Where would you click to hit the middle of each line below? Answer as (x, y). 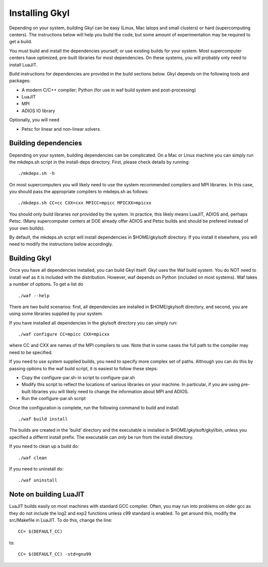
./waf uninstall (38, 480)
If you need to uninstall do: (36, 469)
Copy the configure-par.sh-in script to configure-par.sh (78, 378)
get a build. (21, 42)
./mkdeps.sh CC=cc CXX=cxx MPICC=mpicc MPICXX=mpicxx (85, 203)
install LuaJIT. (23, 65)
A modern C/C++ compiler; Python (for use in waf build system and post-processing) (109, 90)
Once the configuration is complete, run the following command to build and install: (94, 407)
